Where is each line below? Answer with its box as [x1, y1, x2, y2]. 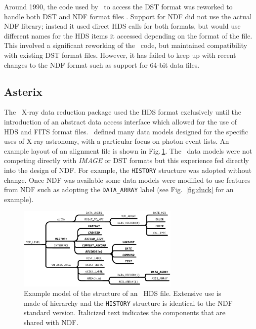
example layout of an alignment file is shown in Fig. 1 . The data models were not [4, 145, 253, 156]
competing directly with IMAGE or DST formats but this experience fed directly [4, 155, 249, 165]
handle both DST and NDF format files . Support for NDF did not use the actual [4, 11, 252, 21]
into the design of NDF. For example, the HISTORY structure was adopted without [4, 164, 252, 175]
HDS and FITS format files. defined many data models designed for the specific [4, 126, 248, 136]
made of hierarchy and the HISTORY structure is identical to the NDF [24, 297, 233, 308]
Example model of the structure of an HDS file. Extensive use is [24, 288, 221, 298]
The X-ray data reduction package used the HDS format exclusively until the [4, 107, 241, 117]
